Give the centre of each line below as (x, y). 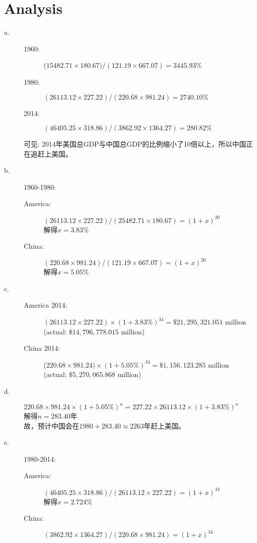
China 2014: (42, 348)
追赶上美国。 (51, 153)
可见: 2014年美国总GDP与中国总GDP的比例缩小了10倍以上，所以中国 (135, 144)
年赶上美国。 (165, 425)
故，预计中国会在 (51, 425)
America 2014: (46, 305)
